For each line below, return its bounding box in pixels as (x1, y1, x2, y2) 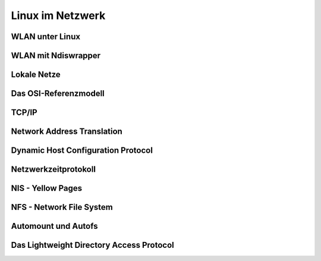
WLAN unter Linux (11, 32, 80, 42)
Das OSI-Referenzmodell (11, 89, 105, 99)
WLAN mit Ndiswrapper (11, 51, 101, 61)
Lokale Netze (11, 70, 61, 80)
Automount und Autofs (11, 221, 98, 231)
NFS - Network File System (11, 202, 113, 212)
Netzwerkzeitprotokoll (11, 164, 96, 175)
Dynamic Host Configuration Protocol (11, 146, 153, 156)
